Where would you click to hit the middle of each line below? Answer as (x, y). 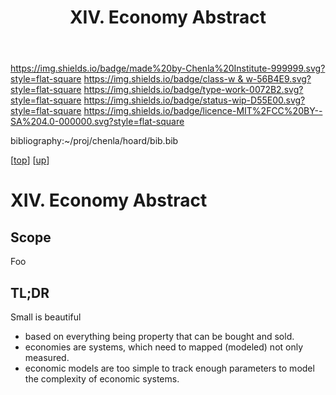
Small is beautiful (46, 317)
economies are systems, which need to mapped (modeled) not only (164, 347)
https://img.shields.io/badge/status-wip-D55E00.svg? (194, 100)
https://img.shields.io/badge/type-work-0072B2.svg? (193, 90)
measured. (47, 357)
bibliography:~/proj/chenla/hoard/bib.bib (94, 141)
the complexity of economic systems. (102, 379)
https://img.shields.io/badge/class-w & (163, 79)
